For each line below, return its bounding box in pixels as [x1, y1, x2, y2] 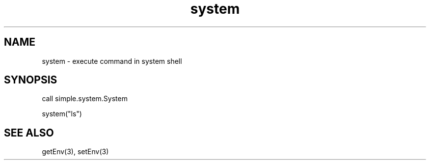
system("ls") [42, 109, 82, 118]
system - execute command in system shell [42, 56, 182, 65]
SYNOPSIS [4, 74, 57, 86]
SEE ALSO [4, 126, 54, 139]
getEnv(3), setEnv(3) [42, 147, 109, 156]
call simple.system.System [42, 94, 128, 103]
